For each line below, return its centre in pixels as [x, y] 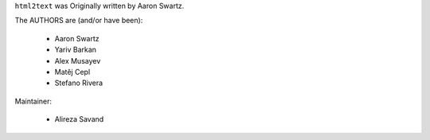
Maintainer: [33, 101]
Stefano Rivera [79, 83]
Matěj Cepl [72, 72]
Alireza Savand [79, 119]
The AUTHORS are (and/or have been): [79, 21]
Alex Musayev [78, 60]
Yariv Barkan [76, 50]
